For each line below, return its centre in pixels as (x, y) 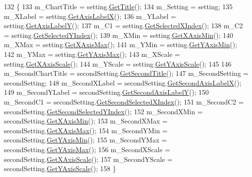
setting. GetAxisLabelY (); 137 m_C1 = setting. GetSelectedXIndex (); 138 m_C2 (124, 26)
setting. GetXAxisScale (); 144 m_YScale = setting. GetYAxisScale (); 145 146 (118, 63)
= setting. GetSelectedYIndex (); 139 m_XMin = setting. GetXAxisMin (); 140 (119, 35)
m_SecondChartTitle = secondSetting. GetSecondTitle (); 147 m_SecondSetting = (126, 73)
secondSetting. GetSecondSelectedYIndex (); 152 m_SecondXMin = (103, 111)
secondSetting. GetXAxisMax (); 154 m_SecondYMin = (86, 130)
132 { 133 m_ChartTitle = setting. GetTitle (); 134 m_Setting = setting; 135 (118, 6)
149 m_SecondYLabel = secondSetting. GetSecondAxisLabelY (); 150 (107, 92)
